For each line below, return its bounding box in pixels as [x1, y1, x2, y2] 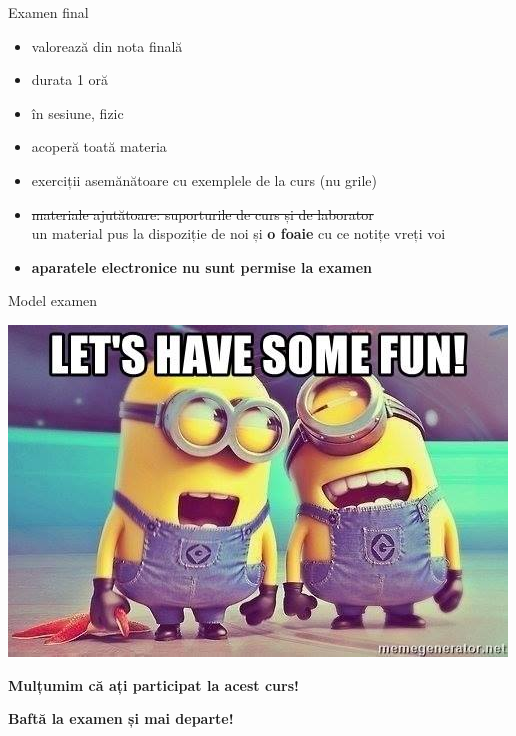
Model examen [8, 290, 98, 311]
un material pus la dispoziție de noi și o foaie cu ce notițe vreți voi [31, 223, 446, 244]
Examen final [8, 2, 89, 22]
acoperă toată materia [31, 136, 167, 157]
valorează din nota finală [31, 35, 183, 56]
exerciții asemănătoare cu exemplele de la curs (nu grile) [31, 169, 378, 190]
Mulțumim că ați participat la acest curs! [8, 674, 299, 695]
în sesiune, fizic [31, 102, 124, 123]
